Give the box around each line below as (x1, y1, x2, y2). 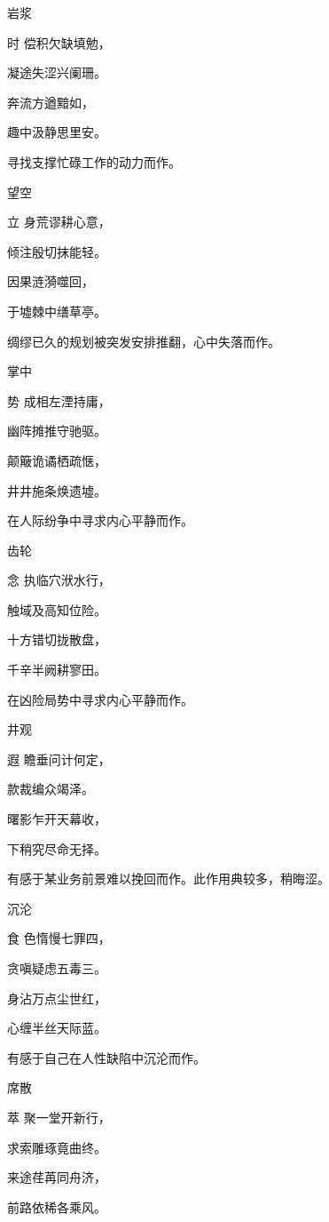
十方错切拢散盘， (7, 630, 106, 649)
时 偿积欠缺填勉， (7, 33, 111, 52)
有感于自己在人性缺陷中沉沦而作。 (7, 1048, 206, 1066)
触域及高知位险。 (7, 600, 106, 619)
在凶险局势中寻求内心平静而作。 (7, 690, 193, 708)
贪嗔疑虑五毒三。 (7, 959, 106, 977)
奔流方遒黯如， (7, 92, 94, 111)
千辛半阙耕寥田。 (7, 660, 106, 679)
